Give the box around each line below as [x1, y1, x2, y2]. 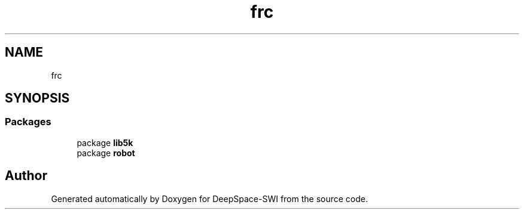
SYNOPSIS [5, 91, 70, 106]
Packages [5, 116, 51, 128]
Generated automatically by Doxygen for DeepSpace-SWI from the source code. [51, 193, 368, 204]
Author [5, 168, 47, 184]
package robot [77, 147, 135, 158]
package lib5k [77, 137, 133, 148]
